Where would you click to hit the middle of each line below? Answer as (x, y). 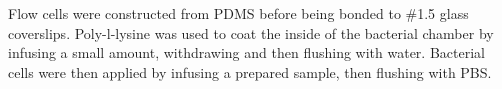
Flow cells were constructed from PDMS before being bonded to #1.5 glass (238, 13)
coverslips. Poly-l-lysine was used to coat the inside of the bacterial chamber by (251, 32)
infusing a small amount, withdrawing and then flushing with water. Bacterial (246, 52)
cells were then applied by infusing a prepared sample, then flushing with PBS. (250, 71)
